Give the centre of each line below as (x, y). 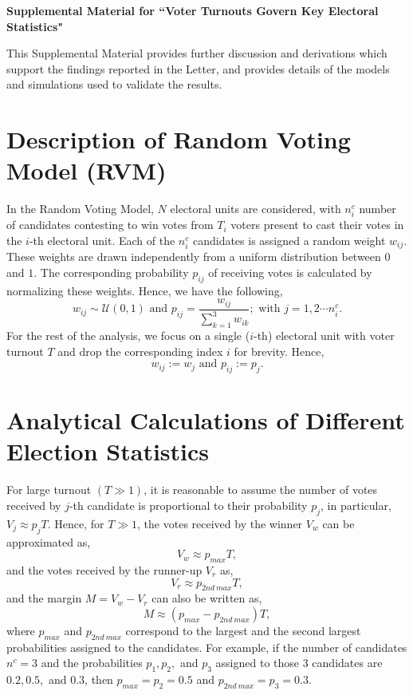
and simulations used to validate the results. (114, 84)
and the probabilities (92, 663)
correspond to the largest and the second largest (243, 630)
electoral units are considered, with (256, 209)
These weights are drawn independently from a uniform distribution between (194, 257)
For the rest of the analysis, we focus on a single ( (128, 336)
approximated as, (49, 541)
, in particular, (356, 505)
